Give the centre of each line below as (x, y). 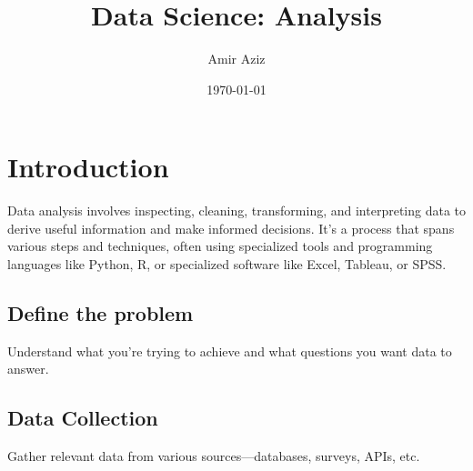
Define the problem (101, 313)
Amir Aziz (236, 59)
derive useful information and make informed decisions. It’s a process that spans (231, 228)
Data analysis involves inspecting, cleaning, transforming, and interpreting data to (237, 210)
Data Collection (83, 418)
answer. (28, 369)
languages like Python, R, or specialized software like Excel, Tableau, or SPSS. (227, 264)
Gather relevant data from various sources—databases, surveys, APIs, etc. (214, 456)
